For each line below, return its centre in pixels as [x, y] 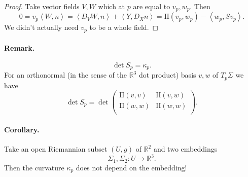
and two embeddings [185, 149]
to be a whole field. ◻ [124, 27]
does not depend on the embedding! [131, 167]
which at [112, 6]
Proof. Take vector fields [42, 6]
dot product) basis [167, 75]
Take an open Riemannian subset [56, 149]
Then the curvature [34, 167]
